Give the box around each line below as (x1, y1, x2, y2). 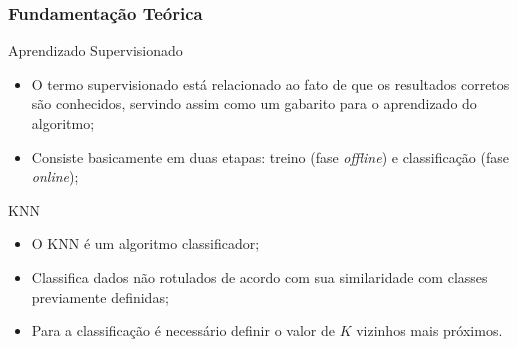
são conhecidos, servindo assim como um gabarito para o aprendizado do (31, 93, 477, 114)
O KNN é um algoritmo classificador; (31, 233, 260, 254)
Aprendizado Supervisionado (8, 40, 183, 61)
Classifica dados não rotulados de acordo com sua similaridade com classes (31, 266, 488, 287)
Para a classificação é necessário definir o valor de (31, 320, 335, 341)
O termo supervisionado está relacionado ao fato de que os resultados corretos (31, 73, 510, 94)
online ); (31, 166, 79, 187)
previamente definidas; (31, 286, 169, 307)
